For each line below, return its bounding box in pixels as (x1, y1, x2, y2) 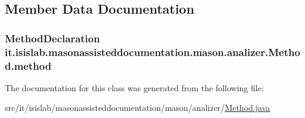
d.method (5, 58, 52, 73)
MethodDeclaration (5, 30, 100, 45)
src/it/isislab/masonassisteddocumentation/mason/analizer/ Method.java (5, 101, 270, 114)
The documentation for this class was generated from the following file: (5, 81, 264, 94)
